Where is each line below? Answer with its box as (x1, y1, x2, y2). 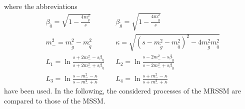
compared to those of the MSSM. (4, 95, 105, 105)
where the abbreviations (4, 1, 77, 11)
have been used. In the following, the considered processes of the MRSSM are (4, 85, 241, 96)
